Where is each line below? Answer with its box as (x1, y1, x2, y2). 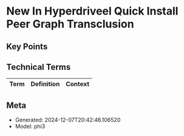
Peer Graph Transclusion (6, 17, 135, 31)
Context (66, 80, 90, 89)
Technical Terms (6, 62, 71, 72)
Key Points (6, 41, 48, 52)
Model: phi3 (15, 123, 46, 130)
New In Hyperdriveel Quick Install (6, 4, 179, 18)
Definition (30, 80, 60, 89)
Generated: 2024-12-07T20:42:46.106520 (15, 117, 121, 124)
